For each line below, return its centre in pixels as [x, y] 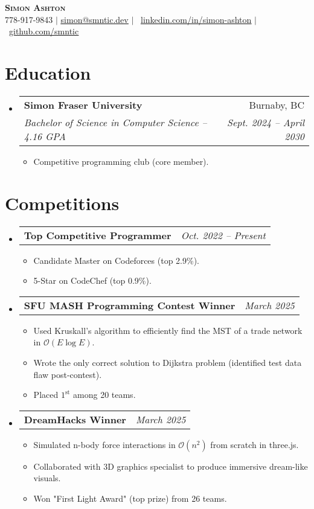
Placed [46, 395]
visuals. [47, 478]
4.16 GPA [45, 136]
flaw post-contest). [68, 374]
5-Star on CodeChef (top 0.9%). [92, 280]
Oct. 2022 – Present [223, 235]
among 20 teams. [104, 395]
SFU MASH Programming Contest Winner [130, 305]
